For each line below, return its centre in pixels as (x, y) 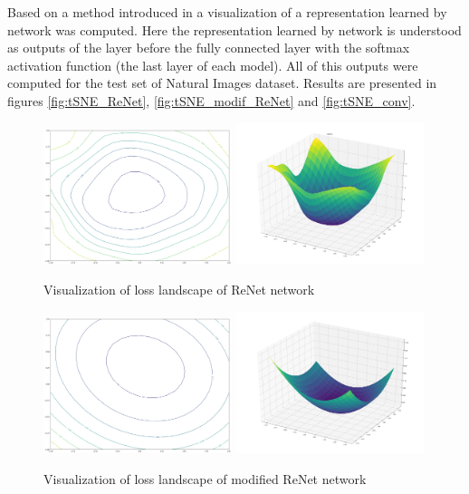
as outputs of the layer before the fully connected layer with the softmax (209, 48)
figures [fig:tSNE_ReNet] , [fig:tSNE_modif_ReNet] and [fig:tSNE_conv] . (211, 100)
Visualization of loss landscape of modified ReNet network (205, 478)
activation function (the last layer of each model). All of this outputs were (213, 65)
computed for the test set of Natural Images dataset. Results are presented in (222, 83)
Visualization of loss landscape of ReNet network (179, 290)
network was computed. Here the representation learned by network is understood (234, 29)
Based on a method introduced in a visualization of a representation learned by (227, 12)
